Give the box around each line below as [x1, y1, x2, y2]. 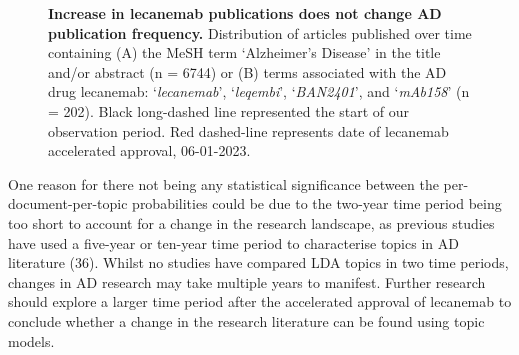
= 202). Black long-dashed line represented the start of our [48, 100, 410, 121]
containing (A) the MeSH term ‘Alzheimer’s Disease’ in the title [48, 42, 441, 63]
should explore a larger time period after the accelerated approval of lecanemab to [8, 291, 512, 312]
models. [8, 330, 55, 351]
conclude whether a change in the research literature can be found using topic [8, 310, 485, 331]
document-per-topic [8, 193, 128, 214]
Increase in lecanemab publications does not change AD [48, 3, 442, 23]
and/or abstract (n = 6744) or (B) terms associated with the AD [48, 61, 447, 82]
